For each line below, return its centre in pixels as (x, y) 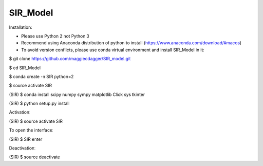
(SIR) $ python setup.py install (39, 103)
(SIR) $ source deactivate (35, 157)
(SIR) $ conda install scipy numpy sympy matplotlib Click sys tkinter (77, 94)
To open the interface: (31, 130)
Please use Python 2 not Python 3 (55, 36)
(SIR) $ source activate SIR (36, 121)
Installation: (21, 27)
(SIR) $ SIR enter (26, 139)
